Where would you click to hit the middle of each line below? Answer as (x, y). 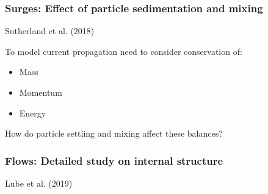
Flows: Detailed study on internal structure (114, 160)
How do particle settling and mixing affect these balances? (114, 133)
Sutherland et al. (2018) (50, 31)
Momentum (41, 92)
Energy (33, 113)
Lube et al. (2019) (39, 183)
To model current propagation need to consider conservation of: (124, 51)
